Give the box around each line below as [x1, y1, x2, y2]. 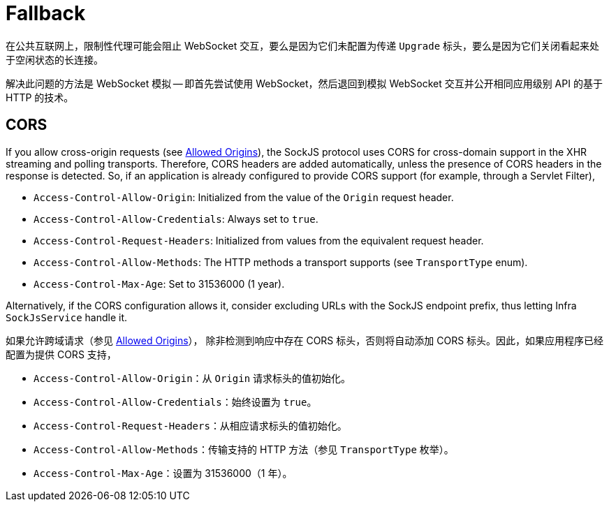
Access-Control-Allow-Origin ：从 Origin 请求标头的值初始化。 [34, 372, 351, 384]
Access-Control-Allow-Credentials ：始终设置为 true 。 [34, 395, 317, 408]
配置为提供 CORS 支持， [6, 348, 117, 360]
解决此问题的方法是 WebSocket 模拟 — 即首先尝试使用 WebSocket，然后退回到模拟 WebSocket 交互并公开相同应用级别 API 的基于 [6, 77, 603, 89]
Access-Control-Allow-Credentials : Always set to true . [34, 212, 318, 225]
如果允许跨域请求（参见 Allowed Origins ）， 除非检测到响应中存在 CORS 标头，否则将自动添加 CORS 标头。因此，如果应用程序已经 [6, 334, 604, 346]
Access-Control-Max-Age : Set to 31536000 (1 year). [34, 277, 285, 290]
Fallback [6, 1, 86, 25]
